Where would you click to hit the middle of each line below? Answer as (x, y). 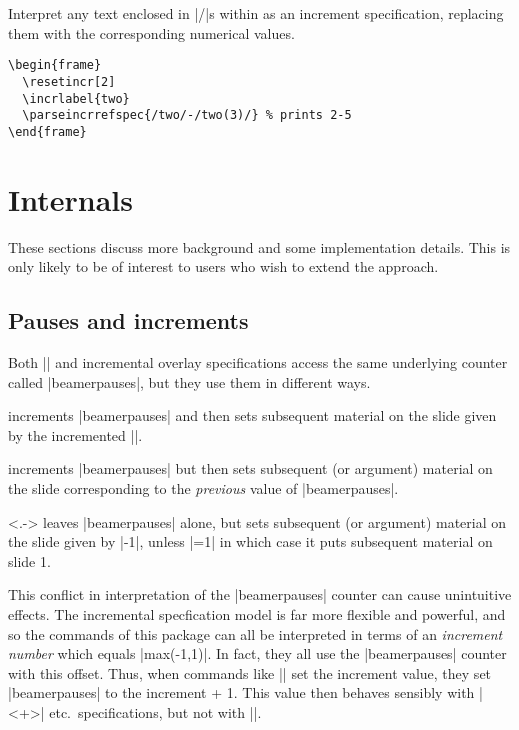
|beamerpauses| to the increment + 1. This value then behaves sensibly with (241, 692)
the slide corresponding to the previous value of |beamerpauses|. (203, 487)
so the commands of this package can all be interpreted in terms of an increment (255, 633)
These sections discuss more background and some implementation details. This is (259, 246)
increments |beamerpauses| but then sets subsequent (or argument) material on (250, 468)
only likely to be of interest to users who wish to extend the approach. (223, 266)
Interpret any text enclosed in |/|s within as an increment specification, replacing (256, 13)
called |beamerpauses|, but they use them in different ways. (189, 381)
